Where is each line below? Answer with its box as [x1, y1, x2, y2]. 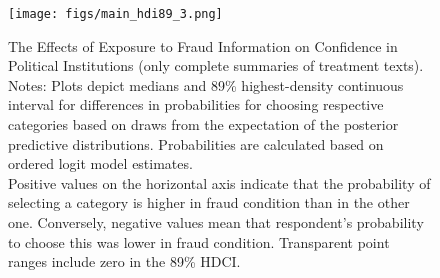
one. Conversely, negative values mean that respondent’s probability [8, 212, 424, 232]
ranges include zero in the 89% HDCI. [8, 251, 241, 272]
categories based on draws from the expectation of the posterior [8, 114, 399, 135]
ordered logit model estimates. [8, 153, 193, 174]
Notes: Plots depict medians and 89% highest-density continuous [8, 74, 404, 95]
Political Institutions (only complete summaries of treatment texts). [8, 55, 424, 76]
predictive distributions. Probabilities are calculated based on [8, 133, 384, 154]
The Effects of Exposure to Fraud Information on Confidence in [8, 35, 398, 56]
